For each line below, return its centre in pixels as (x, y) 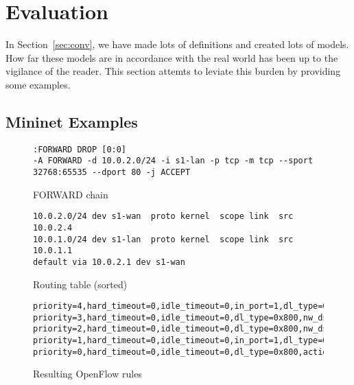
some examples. (38, 84)
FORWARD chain (71, 194)
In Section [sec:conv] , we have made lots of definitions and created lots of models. (177, 44)
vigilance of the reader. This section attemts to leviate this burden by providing (173, 71)
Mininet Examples (72, 121)
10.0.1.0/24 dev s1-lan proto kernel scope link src (163, 239)
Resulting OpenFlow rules (87, 374)
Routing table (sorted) (80, 284)
